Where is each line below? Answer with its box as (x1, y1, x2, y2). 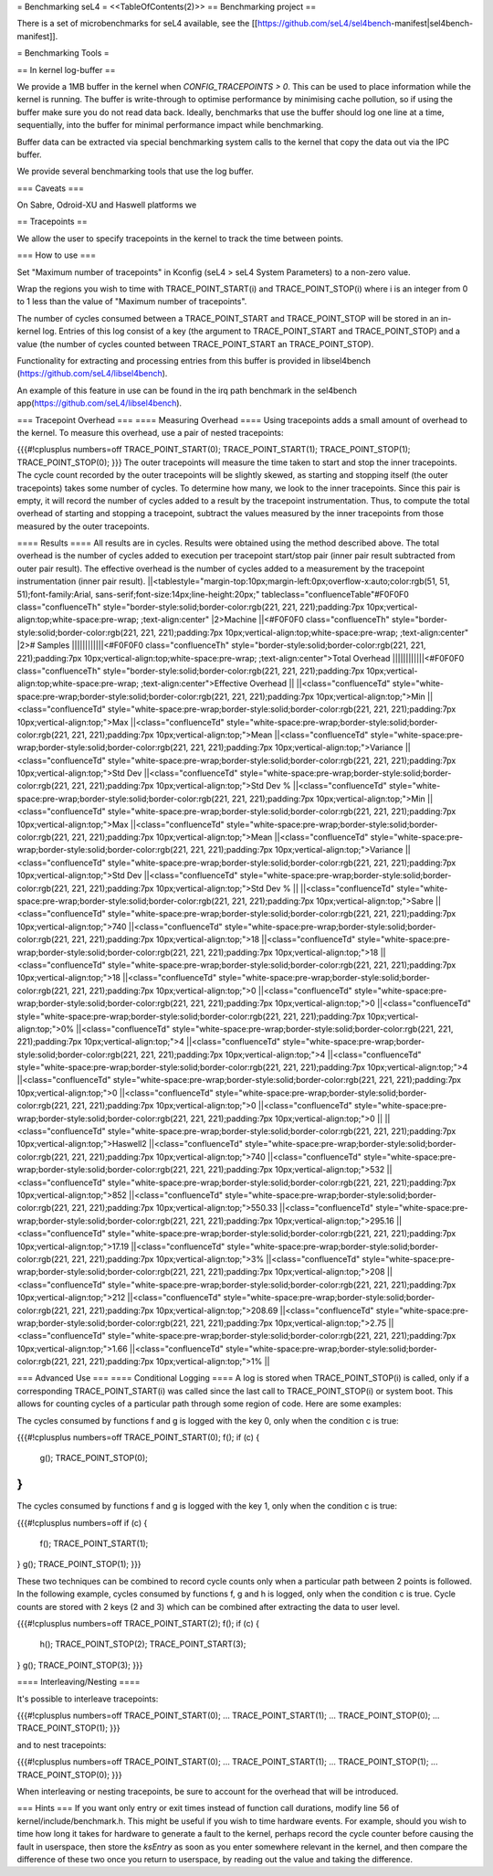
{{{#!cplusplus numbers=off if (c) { (16, 1517, 148, 1528)
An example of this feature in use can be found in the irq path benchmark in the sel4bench (16, 385, 358, 396)
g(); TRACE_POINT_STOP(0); (39, 1453, 148, 1464)
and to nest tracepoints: (16, 1739, 107, 1750)
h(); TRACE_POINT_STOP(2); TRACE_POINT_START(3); (39, 1638, 246, 1649)
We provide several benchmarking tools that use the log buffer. (16, 165, 255, 177)
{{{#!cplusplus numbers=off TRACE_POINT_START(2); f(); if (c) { (16, 1618, 260, 1629)
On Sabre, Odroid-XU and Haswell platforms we (16, 199, 197, 210)
